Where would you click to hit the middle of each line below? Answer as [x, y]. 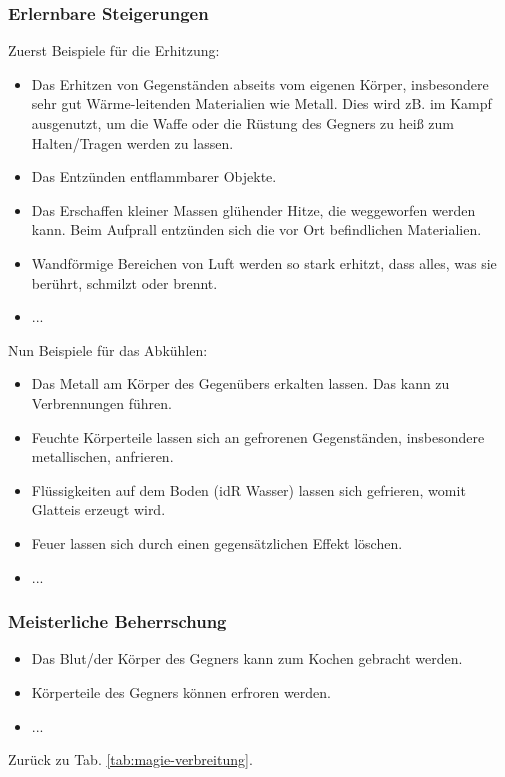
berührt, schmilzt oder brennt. [124, 282]
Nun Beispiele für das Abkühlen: [108, 349]
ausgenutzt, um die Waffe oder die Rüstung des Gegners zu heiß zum [242, 123]
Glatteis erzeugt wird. [98, 509]
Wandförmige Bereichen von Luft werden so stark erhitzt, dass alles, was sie [264, 262]
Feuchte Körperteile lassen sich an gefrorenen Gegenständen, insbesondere [258, 436]
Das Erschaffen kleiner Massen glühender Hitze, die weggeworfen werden [253, 209]
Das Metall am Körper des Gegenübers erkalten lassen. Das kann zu [240, 383]
